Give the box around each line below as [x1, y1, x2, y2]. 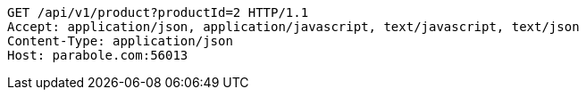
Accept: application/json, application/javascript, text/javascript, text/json [7, 20, 580, 34]
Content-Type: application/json [7, 34, 233, 48]
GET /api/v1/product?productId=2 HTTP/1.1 [7, 5, 309, 20]
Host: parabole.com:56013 [7, 48, 188, 62]
